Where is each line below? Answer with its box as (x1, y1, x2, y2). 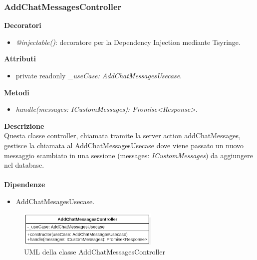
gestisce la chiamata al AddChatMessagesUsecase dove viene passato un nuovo (4, 140, 244, 150)
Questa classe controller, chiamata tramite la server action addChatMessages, (4, 130, 241, 141)
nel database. (4, 160, 44, 170)
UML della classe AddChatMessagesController (24, 247, 165, 257)
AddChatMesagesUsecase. (15, 196, 95, 206)
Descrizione (4, 120, 44, 131)
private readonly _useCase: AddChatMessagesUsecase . (15, 70, 182, 80)
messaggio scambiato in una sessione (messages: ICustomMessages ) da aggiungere (4, 150, 253, 160)
